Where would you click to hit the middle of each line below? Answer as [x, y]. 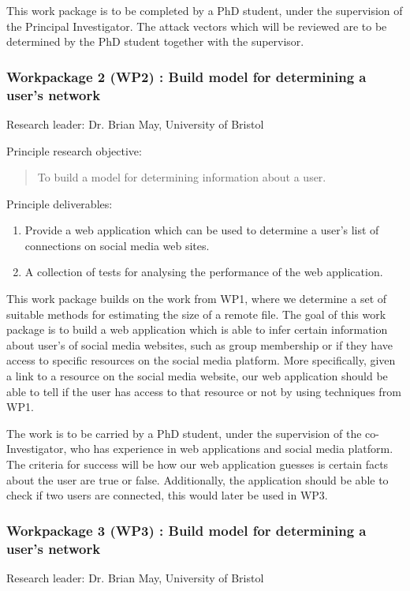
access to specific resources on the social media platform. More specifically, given [201, 360]
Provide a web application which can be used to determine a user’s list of [202, 230]
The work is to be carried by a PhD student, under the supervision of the [184, 433]
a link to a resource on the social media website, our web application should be [197, 376]
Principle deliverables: [60, 203]
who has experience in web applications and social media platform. [232, 449]
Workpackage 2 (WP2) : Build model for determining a [186, 76]
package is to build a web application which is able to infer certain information [197, 329]
